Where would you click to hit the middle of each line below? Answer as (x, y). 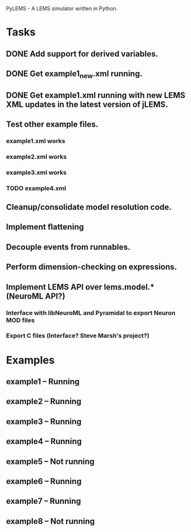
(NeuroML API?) (36, 296)
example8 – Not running (51, 521)
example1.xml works (36, 141)
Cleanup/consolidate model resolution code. (89, 207)
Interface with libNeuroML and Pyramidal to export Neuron (91, 313)
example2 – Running (44, 401)
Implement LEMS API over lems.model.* (80, 287)
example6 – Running (44, 481)
